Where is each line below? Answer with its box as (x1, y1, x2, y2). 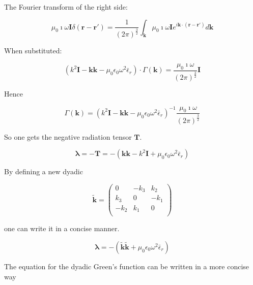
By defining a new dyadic (4, 166, 83, 177)
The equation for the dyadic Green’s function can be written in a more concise (4, 261, 249, 271)
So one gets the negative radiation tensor (4, 131, 132, 142)
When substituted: (4, 45, 62, 56)
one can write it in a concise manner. (4, 223, 120, 234)
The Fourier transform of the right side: (4, 2, 128, 12)
